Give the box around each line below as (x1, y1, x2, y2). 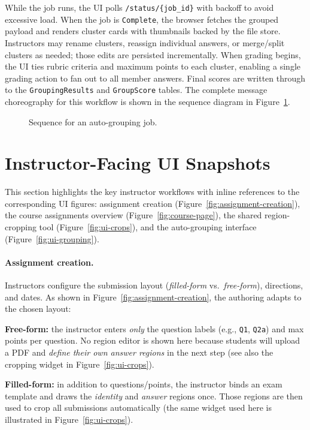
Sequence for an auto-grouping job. (29, 115, 157, 128)
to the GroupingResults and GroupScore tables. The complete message (5, 83, 268, 96)
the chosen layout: (5, 302, 71, 315)
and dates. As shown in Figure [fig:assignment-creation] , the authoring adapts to (5, 290, 302, 303)
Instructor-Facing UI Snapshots (5, 151, 271, 175)
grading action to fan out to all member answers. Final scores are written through (5, 71, 306, 84)
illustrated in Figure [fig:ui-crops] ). (5, 413, 133, 426)
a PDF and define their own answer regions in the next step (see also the (5, 346, 273, 359)
